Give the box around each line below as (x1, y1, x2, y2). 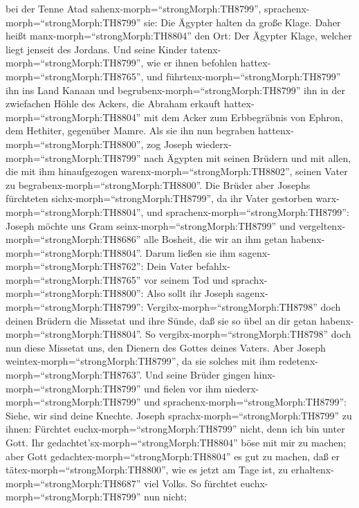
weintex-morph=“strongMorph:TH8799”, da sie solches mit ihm (6, 354, 276, 368)
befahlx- (196, 259, 230, 273)
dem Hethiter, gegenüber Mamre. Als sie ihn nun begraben (6, 123, 255, 138)
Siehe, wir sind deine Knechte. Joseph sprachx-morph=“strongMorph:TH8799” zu (6, 408, 352, 422)
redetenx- (278, 354, 318, 368)
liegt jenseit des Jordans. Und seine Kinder (6, 42, 187, 56)
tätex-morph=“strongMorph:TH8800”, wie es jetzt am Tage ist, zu (6, 462, 288, 477)
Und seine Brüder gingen (145, 368, 251, 382)
